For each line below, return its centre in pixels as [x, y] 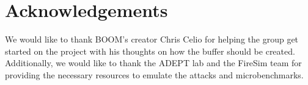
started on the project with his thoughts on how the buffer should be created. [150, 51]
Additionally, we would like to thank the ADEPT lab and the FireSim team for [153, 63]
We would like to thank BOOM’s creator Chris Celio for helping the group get [152, 39]
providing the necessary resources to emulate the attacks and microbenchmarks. [154, 74]
